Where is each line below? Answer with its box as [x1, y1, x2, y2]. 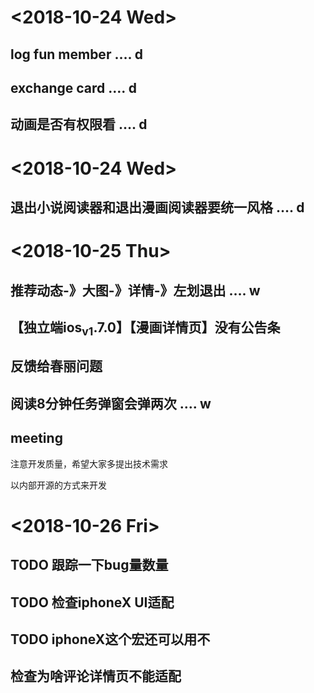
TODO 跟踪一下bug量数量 [10, 557, 169, 574]
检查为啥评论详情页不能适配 [10, 668, 182, 685]
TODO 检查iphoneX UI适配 [10, 594, 175, 611]
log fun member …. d [10, 46, 144, 63]
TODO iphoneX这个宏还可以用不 [10, 631, 211, 648]
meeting [10, 430, 63, 447]
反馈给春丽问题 [10, 358, 103, 375]
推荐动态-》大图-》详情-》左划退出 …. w [10, 282, 261, 299]
